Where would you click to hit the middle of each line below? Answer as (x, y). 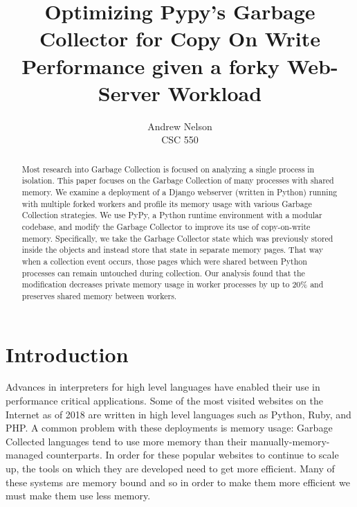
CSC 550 (180, 140)
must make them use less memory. (78, 496)
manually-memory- (290, 441)
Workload (215, 92)
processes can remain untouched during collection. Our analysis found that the (163, 273)
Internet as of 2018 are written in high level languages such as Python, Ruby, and (178, 414)
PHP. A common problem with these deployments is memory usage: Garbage (169, 428)
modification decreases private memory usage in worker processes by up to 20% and (173, 284)
